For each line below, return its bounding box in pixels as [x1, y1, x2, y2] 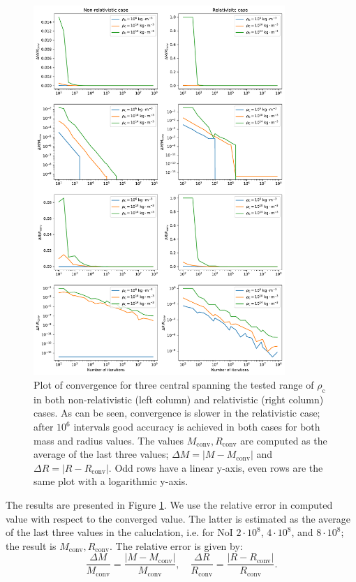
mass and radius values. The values [34, 433, 184, 447]
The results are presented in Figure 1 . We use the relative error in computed [6, 498, 333, 512]
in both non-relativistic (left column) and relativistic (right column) [34, 391, 324, 406]
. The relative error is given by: [109, 538, 243, 553]
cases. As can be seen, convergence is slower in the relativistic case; [34, 405, 320, 420]
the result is [6, 538, 57, 553]
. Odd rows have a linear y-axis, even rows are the [108, 460, 323, 475]
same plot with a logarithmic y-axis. [34, 474, 188, 488]
